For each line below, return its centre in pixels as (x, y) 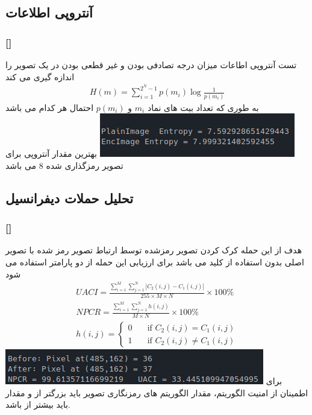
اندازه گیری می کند (40, 76)
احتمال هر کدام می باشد (50, 107)
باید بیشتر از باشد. (38, 404)
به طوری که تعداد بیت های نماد (203, 107)
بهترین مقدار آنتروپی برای (51, 154)
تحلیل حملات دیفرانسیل (70, 198)
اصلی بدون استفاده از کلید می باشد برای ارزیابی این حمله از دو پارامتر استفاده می (155, 261)
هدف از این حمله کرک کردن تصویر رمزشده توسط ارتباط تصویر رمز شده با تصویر (154, 250)
